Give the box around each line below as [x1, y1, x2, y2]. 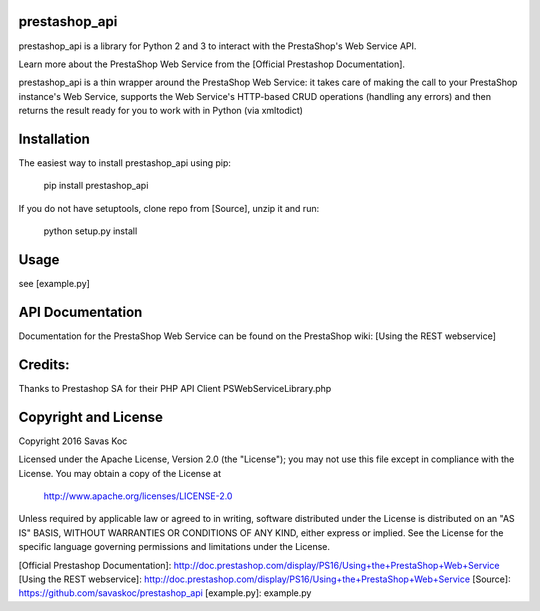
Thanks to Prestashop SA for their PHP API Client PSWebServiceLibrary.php [18, 382, 332, 394]
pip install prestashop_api [43, 180, 149, 192]
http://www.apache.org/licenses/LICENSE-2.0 [43, 490, 233, 502]
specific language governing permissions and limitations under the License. [18, 541, 330, 553]
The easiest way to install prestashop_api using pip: [18, 156, 232, 169]
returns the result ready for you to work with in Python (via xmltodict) [18, 105, 304, 117]
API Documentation [18, 303, 143, 320]
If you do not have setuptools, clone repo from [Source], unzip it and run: [18, 202, 320, 214]
